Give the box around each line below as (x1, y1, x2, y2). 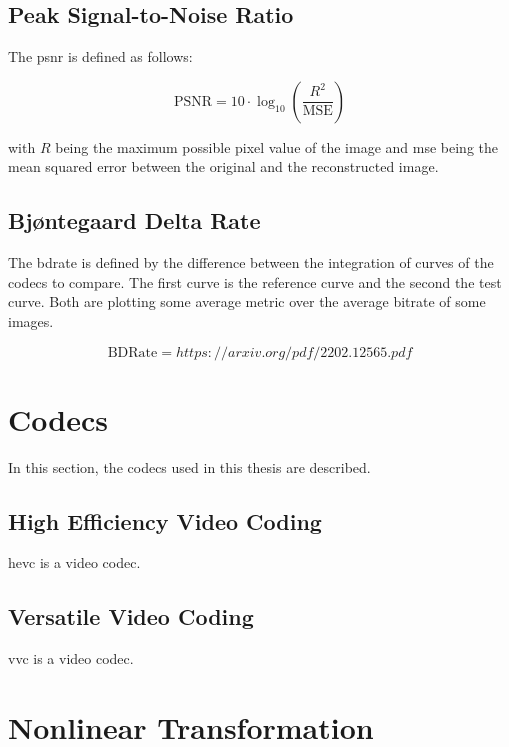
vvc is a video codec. (8, 648, 134, 669)
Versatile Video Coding (8, 601, 254, 632)
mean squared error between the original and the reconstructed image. (8, 156, 439, 177)
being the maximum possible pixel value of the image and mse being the (55, 136, 498, 157)
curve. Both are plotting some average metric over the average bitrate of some (8, 291, 486, 312)
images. (8, 310, 54, 331)
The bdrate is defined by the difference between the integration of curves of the (8, 252, 494, 273)
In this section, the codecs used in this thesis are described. (8, 456, 371, 477)
